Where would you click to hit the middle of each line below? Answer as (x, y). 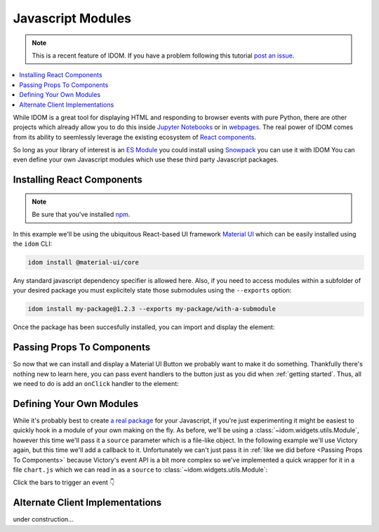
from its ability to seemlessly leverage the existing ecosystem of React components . (134, 137)
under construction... (43, 519)
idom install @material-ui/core (84, 262)
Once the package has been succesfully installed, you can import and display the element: (144, 327)
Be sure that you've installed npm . (81, 215)
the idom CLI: (33, 244)
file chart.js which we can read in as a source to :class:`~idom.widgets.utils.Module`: (140, 470)
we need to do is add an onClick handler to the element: (96, 384)
